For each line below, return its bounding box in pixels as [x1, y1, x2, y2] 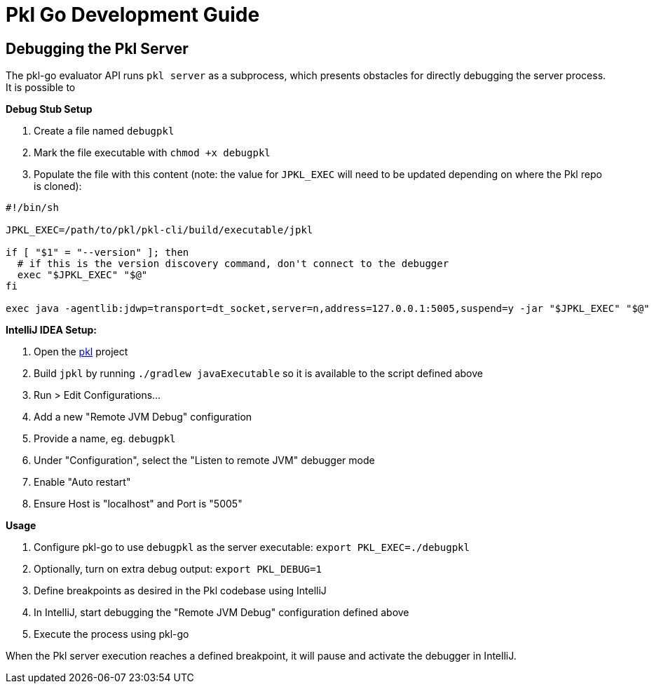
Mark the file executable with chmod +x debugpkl [34, 146, 271, 159]
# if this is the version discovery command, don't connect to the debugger [17, 258, 449, 270]
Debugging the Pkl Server [6, 39, 189, 57]
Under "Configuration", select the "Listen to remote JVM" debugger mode [34, 454, 375, 467]
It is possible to [6, 81, 76, 94]
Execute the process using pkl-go [34, 628, 189, 641]
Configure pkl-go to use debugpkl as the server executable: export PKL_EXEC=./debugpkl [34, 541, 470, 554]
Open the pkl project [34, 346, 128, 358]
